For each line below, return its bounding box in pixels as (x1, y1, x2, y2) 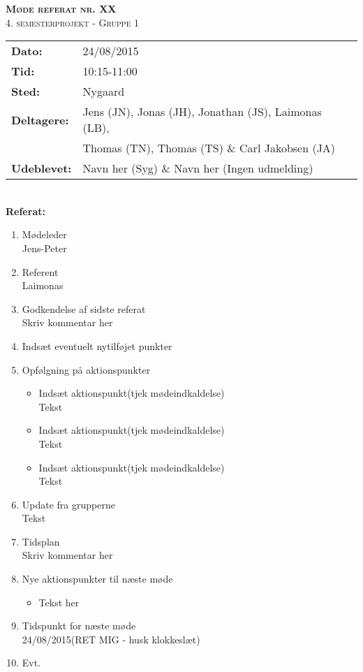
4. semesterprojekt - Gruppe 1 (6, 15, 140, 29)
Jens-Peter (22, 240, 67, 255)
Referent (22, 264, 59, 279)
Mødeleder (22, 227, 67, 242)
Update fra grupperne (22, 497, 115, 511)
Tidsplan (22, 534, 60, 548)
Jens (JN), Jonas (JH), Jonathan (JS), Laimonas (82, 103, 322, 120)
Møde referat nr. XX (6, 1, 117, 15)
